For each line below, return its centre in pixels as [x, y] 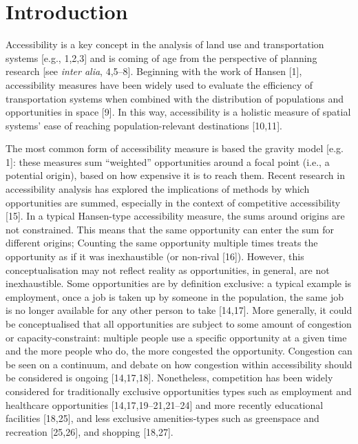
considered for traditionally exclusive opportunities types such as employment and [179, 391]
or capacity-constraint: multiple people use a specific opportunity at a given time [176, 337]
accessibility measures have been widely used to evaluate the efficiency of [159, 84]
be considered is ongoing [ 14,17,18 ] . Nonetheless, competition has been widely [169, 378]
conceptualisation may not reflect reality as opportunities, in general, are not [168, 269]
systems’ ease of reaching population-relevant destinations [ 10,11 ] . [144, 125]
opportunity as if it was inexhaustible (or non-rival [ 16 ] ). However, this [155, 256]
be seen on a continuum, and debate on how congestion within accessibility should [179, 364]
